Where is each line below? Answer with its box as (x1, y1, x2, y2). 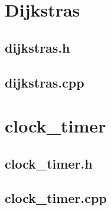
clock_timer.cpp (5, 189, 107, 207)
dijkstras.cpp (5, 73, 84, 91)
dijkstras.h (5, 38, 70, 56)
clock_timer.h (5, 154, 93, 172)
